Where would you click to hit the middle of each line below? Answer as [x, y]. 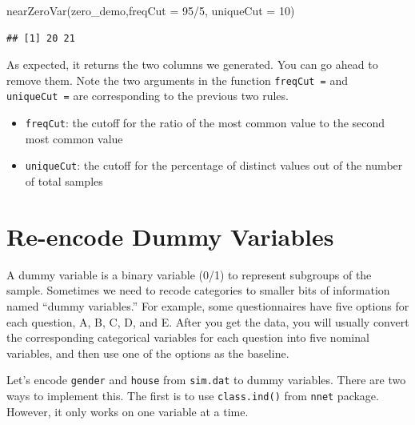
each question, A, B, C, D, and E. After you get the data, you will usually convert [208, 321]
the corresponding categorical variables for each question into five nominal [188, 337]
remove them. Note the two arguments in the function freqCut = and [178, 80]
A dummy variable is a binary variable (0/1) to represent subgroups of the [189, 274]
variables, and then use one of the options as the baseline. [148, 353]
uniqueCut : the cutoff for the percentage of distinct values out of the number [214, 165]
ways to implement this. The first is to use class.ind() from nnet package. [193, 395]
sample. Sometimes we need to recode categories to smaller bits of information [198, 290]
